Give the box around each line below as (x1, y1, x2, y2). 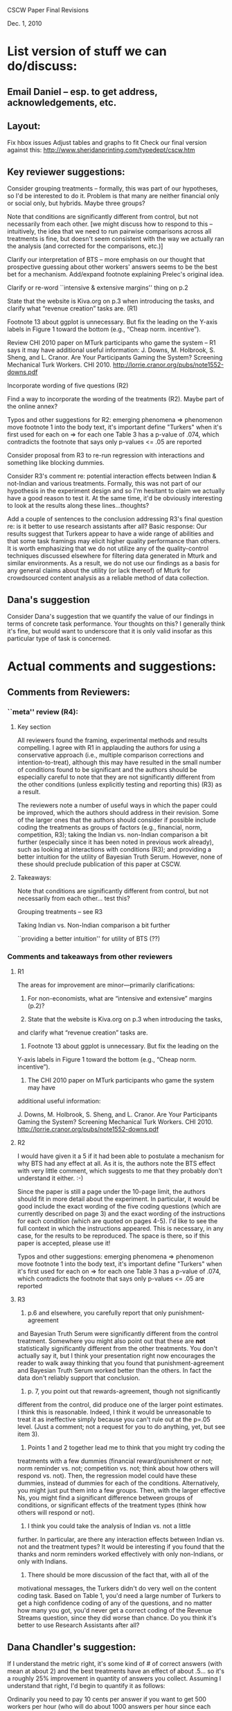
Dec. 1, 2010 (7, 19, 42, 27)
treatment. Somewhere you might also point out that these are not (17, 1337, 206, 1345)
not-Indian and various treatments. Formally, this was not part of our (7, 480, 202, 488)
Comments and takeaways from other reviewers (7, 951, 173, 961)
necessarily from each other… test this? (17, 894, 130, 902)
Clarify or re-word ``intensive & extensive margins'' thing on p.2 (7, 283, 188, 292)
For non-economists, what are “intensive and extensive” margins (27, 994, 213, 1003)
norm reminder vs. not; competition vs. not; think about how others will (17, 1464, 220, 1473)
